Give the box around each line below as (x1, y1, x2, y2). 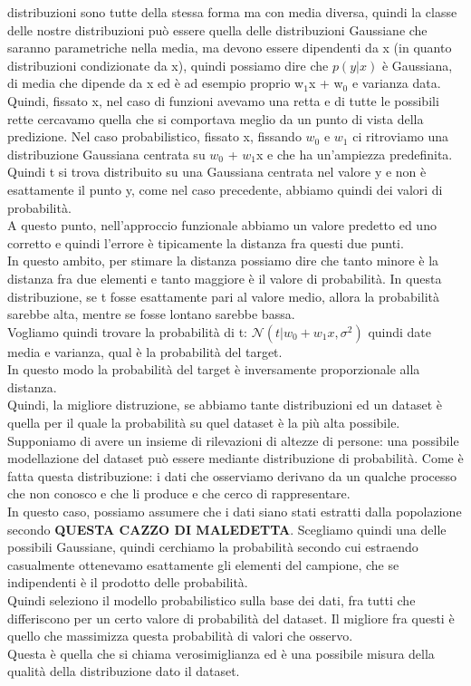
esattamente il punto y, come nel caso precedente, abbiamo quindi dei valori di (7, 179, 443, 198)
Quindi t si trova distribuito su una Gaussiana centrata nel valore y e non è (7, 162, 427, 181)
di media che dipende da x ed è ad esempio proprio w (7, 73, 304, 92)
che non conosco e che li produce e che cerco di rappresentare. (7, 484, 351, 503)
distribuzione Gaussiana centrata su (7, 144, 206, 163)
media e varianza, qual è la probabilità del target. (7, 342, 283, 361)
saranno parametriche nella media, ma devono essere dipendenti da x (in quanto (7, 38, 452, 57)
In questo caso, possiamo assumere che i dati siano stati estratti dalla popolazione (7, 502, 462, 521)
